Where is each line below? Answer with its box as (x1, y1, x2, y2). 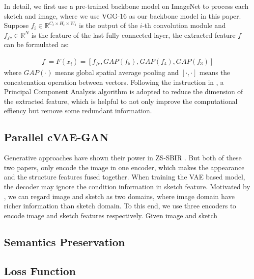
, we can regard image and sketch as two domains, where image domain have (4, 191, 235, 201)
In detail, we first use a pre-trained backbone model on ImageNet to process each (4, 1, 249, 11)
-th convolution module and (142, 20, 226, 30)
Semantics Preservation (4, 234, 125, 249)
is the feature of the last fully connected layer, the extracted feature (31, 29, 236, 40)
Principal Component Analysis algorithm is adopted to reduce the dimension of (4, 86, 243, 97)
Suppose (4, 20, 29, 30)
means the (199, 67, 230, 77)
